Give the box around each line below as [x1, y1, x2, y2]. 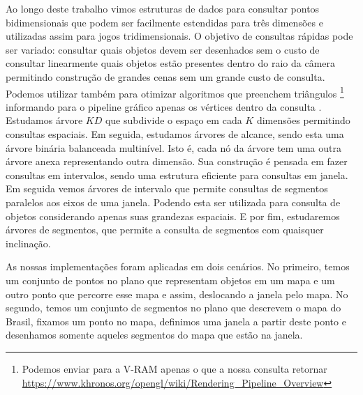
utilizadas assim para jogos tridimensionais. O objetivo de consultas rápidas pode [6, 29, 353, 43]
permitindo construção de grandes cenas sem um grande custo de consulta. [6, 69, 325, 84]
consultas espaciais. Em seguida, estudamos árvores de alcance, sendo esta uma [6, 127, 344, 141]
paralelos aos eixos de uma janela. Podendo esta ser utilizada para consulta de [6, 194, 341, 209]
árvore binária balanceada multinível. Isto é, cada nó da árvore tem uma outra [6, 140, 341, 155]
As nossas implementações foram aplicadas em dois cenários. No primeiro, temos [6, 259, 350, 274]
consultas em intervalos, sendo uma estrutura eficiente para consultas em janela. [6, 167, 348, 182]
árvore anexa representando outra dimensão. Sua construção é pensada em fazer [6, 154, 348, 169]
